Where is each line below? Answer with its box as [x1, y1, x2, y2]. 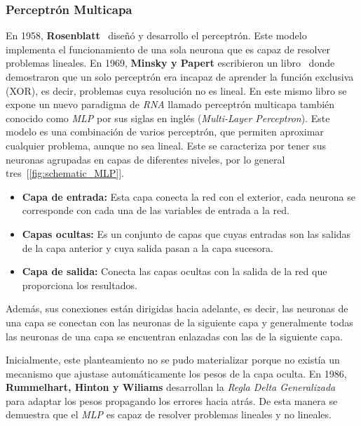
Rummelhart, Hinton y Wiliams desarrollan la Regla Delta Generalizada [6, 380, 336, 394]
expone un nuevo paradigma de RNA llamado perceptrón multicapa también [6, 97, 335, 112]
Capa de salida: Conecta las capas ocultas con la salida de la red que [22, 264, 327, 279]
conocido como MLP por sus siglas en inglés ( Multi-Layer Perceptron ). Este [6, 110, 330, 125]
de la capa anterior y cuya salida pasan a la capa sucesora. [22, 240, 273, 255]
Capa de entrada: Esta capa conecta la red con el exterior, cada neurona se [22, 189, 355, 204]
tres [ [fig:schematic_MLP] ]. [6, 166, 124, 180]
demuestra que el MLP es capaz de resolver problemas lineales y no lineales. [6, 407, 332, 422]
